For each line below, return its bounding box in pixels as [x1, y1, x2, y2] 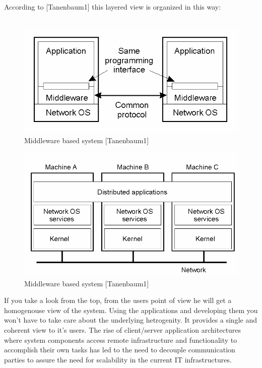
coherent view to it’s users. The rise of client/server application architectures [4, 324, 241, 335]
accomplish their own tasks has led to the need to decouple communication [4, 344, 235, 355]
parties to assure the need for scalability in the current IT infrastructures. [4, 354, 232, 364]
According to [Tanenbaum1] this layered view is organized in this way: [4, 2, 221, 12]
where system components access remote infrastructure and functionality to [4, 334, 237, 345]
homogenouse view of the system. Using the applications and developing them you [4, 304, 258, 315]
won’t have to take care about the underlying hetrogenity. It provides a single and [4, 315, 257, 325]
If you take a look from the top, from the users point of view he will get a [4, 295, 232, 305]
